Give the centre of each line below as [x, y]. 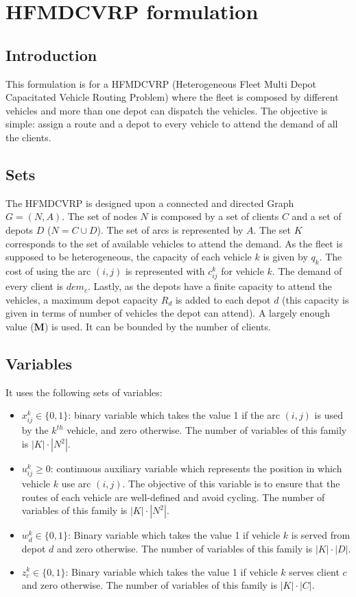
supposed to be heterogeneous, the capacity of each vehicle [129, 257]
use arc [76, 484]
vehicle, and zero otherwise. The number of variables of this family [207, 430]
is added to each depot [223, 299]
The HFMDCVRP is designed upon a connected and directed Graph [150, 203]
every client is [35, 286]
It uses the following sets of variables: [84, 392]
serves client [314, 571]
